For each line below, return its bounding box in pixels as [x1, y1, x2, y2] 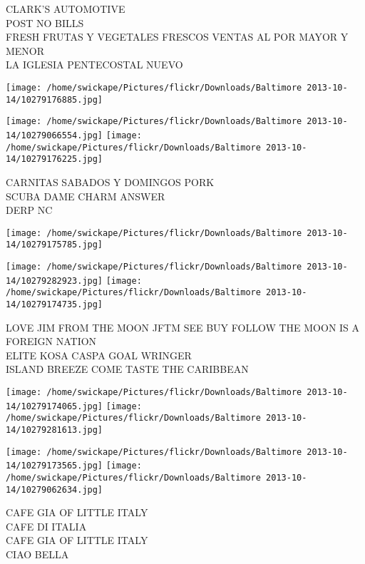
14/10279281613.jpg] [6, 424, 103, 435]
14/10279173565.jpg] [6, 461, 103, 471]
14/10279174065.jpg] [6, 401, 103, 411]
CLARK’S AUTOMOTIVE [6, 1, 125, 16]
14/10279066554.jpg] [6, 130, 103, 140]
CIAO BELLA [6, 547, 69, 562]
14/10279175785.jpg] [6, 240, 103, 250]
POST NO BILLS [6, 15, 84, 30]
